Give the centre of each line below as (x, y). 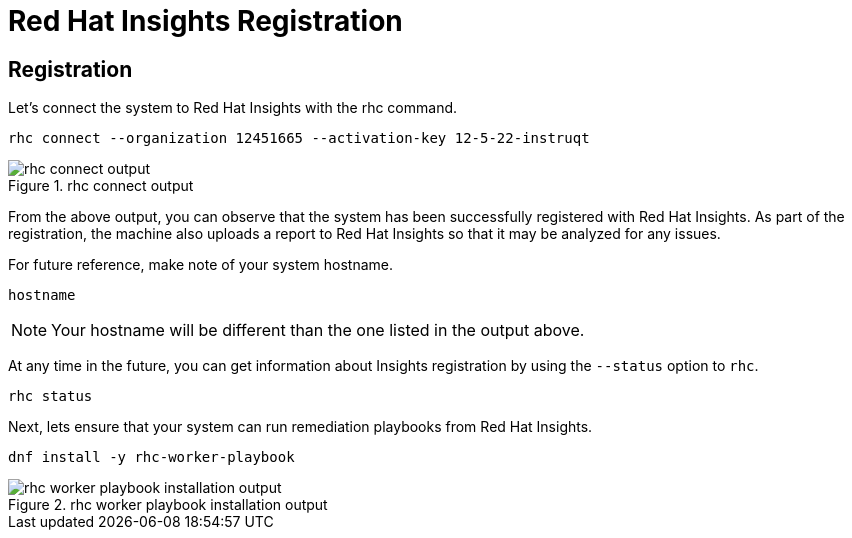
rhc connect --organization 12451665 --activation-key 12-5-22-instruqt (299, 138)
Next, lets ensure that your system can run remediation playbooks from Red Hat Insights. (300, 427)
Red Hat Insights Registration (205, 21)
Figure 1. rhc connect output (101, 186)
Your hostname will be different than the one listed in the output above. (318, 330)
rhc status (50, 396)
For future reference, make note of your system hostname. (200, 265)
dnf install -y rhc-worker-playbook (151, 457)
